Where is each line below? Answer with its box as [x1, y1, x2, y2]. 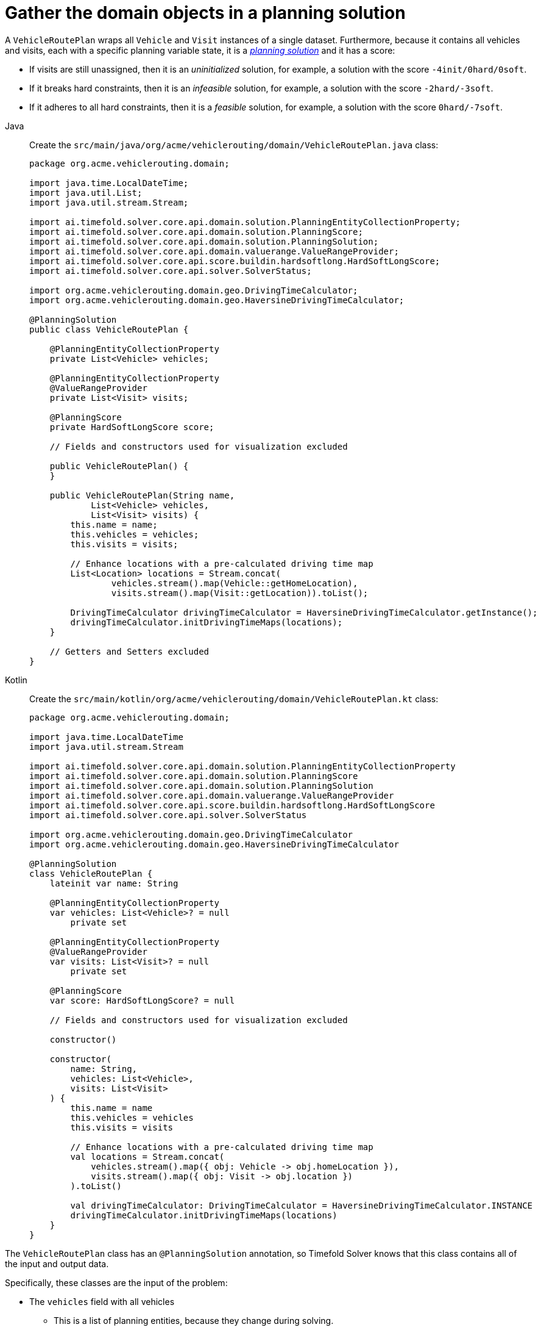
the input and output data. [5, 1258, 109, 1269]
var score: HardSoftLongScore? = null [49, 995, 235, 1005]
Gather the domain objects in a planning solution [5, 2, 406, 23]
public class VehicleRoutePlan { [29, 324, 189, 334]
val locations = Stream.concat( [70, 1151, 225, 1162]
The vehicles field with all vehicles [29, 1296, 175, 1307]
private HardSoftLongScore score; [49, 422, 214, 432]
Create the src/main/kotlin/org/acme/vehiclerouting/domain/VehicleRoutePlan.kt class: [29, 693, 439, 704]
